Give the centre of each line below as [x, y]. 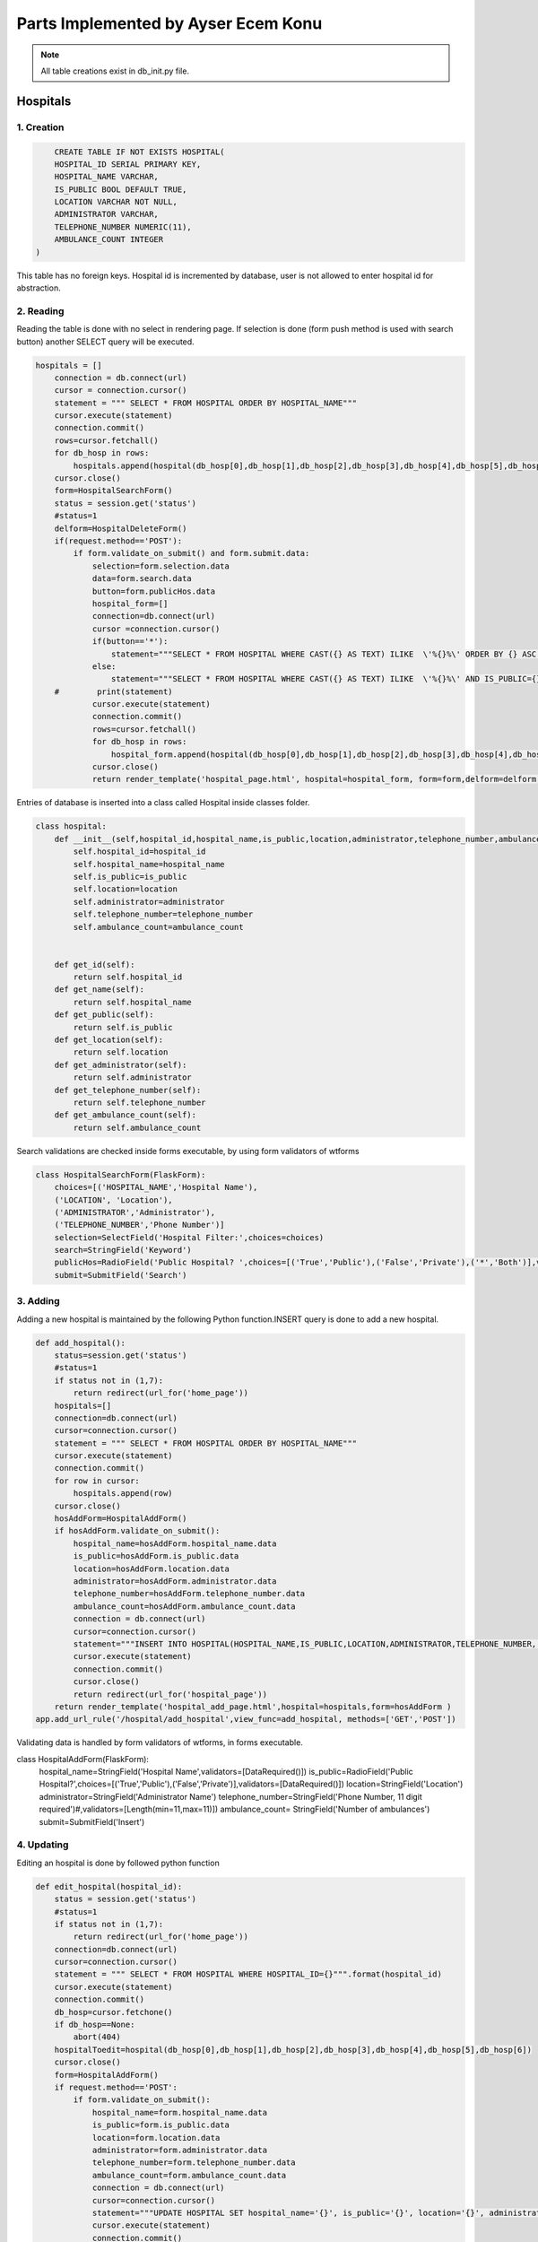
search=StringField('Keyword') [123, 1250]
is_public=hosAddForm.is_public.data [156, 1556]
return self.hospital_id [128, 977]
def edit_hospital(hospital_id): [109, 1886]
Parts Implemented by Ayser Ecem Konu [169, 23]
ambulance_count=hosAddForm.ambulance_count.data [184, 1606]
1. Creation [40, 127]
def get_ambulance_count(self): [126, 1115]
